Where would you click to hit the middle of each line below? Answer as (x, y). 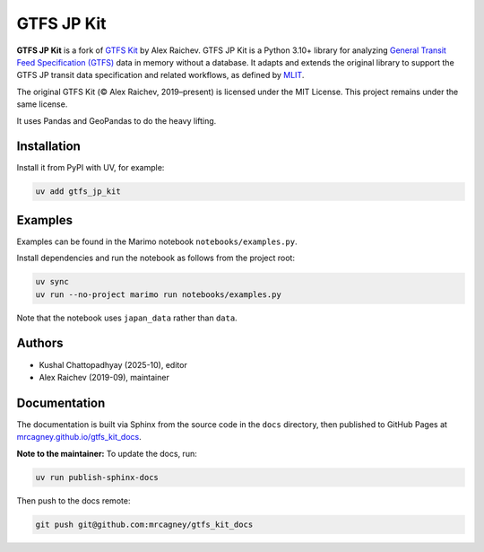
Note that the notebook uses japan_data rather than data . (127, 318)
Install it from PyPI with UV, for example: (91, 168)
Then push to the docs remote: (73, 500)
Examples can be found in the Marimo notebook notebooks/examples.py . (157, 241)
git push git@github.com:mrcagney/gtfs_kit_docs (144, 524)
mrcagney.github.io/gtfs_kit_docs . (79, 437)
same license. (42, 104)
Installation (48, 147)
